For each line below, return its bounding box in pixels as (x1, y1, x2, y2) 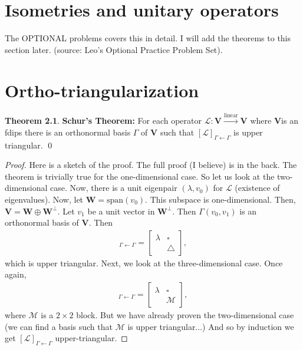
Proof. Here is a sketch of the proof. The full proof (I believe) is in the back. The (5, 159, 297, 171)
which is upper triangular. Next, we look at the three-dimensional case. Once (5, 256, 283, 269)
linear (223, 113, 238, 119)
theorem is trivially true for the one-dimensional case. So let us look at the (5, 170, 275, 182)
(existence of (235, 181, 280, 194)
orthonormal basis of (5, 216, 79, 229)
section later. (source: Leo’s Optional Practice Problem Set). (5, 43, 223, 55)
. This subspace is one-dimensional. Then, (145, 193, 296, 205)
